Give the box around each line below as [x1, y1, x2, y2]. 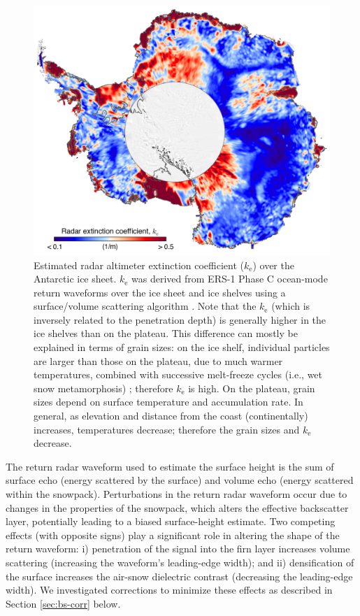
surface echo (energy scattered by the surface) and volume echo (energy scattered [6, 473, 354, 487]
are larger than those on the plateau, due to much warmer [34, 353, 283, 368]
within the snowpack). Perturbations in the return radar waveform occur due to [6, 487, 347, 501]
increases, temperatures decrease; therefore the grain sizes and [34, 422, 300, 436]
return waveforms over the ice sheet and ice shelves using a [34, 285, 286, 299]
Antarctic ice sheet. [34, 271, 117, 286]
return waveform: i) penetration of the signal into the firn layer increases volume [6, 541, 350, 556]
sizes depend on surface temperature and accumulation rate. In [34, 394, 303, 409]
